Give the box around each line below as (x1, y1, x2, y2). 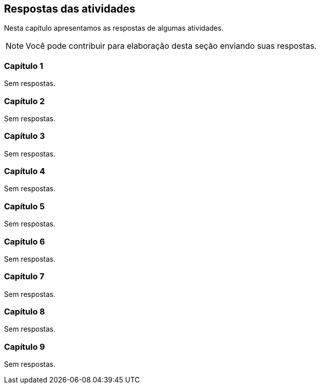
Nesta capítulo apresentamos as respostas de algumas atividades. (4, 24, 224, 33)
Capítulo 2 (4, 96, 45, 106)
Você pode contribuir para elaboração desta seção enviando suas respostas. (26, 41, 317, 51)
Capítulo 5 (4, 201, 45, 211)
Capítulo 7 (4, 271, 45, 282)
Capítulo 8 (4, 306, 45, 317)
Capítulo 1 (4, 60, 43, 71)
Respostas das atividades (4, 3, 136, 15)
